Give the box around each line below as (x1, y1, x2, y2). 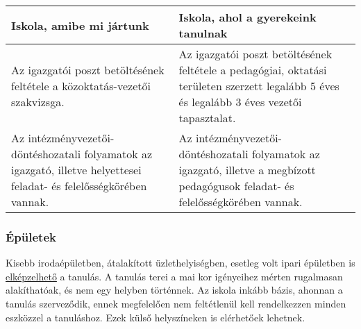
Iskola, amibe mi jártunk (11, 17, 149, 33)
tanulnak (178, 25, 228, 41)
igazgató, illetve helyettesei (11, 162, 142, 178)
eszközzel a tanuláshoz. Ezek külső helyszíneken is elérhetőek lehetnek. (6, 310, 305, 324)
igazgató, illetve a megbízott (178, 162, 316, 178)
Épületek (6, 228, 56, 245)
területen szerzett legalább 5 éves (178, 78, 339, 94)
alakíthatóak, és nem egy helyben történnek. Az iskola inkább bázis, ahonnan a (6, 282, 343, 297)
